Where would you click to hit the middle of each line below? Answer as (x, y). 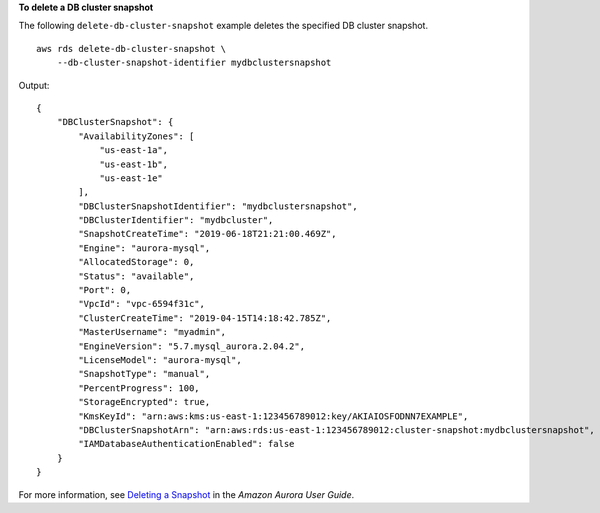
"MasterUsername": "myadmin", (152, 332)
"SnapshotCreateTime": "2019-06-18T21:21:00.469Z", (207, 234)
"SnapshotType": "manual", (144, 374)
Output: (34, 85)
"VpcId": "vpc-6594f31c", (141, 304)
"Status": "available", (136, 276)
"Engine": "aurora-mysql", (144, 248)
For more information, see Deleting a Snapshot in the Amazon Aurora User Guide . (186, 494)
